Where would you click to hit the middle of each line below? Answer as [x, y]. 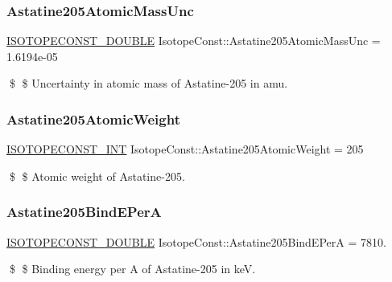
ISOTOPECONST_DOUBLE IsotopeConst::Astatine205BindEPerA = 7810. [196, 241]
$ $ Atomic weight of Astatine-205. [97, 176]
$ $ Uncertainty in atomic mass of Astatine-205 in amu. [149, 83]
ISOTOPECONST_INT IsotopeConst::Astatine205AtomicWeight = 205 [185, 149]
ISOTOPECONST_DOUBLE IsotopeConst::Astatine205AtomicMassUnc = [194, 41]
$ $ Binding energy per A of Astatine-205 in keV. [132, 269]
